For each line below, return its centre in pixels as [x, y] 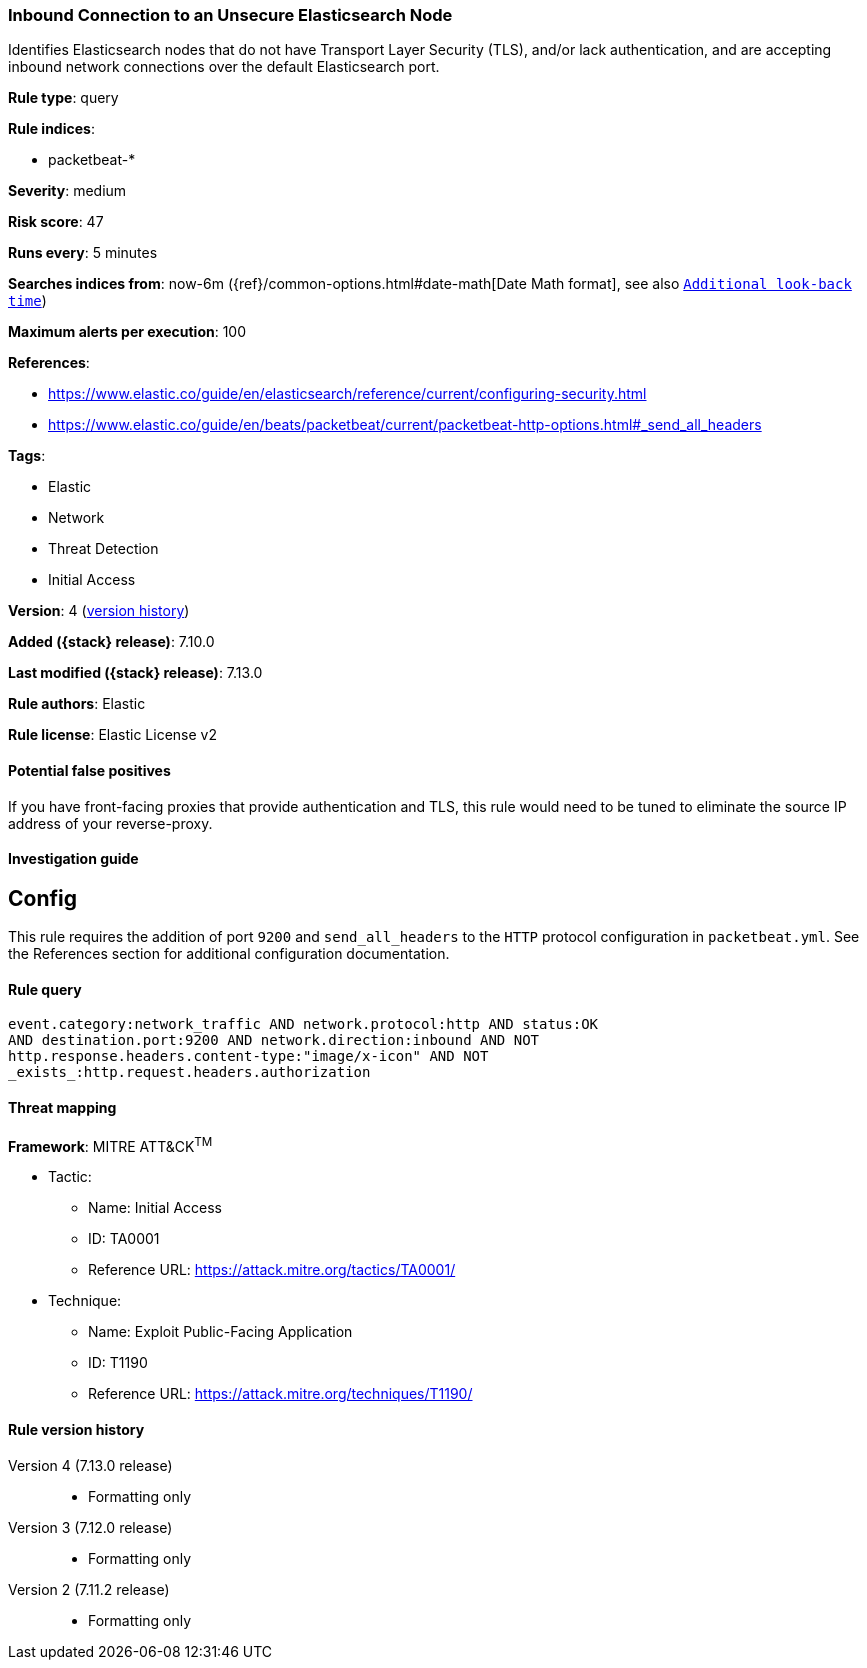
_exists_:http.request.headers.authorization [189, 1072]
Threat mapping [62, 1108]
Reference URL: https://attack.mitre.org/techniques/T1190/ [280, 1394]
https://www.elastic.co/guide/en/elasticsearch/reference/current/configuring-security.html [347, 394]
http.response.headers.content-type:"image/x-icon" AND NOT [248, 1056]
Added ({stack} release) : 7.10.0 [111, 642]
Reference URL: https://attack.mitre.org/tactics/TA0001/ [272, 1270]
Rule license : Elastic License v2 [112, 735]
